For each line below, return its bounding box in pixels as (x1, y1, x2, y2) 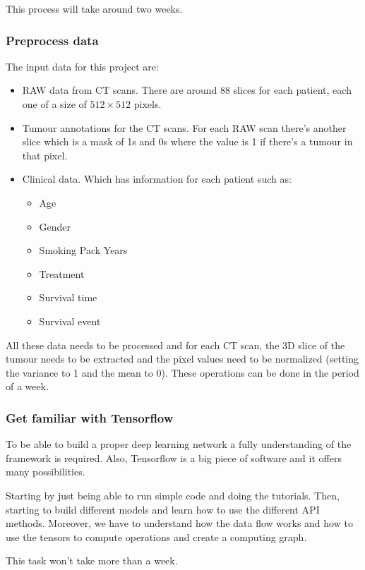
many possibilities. (6, 464, 85, 479)
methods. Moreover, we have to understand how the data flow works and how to (6, 516, 353, 530)
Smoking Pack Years (39, 243, 128, 257)
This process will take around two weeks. (6, 1, 183, 16)
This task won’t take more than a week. (6, 553, 178, 568)
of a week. (6, 379, 49, 394)
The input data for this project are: (6, 59, 159, 73)
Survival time (39, 290, 97, 305)
